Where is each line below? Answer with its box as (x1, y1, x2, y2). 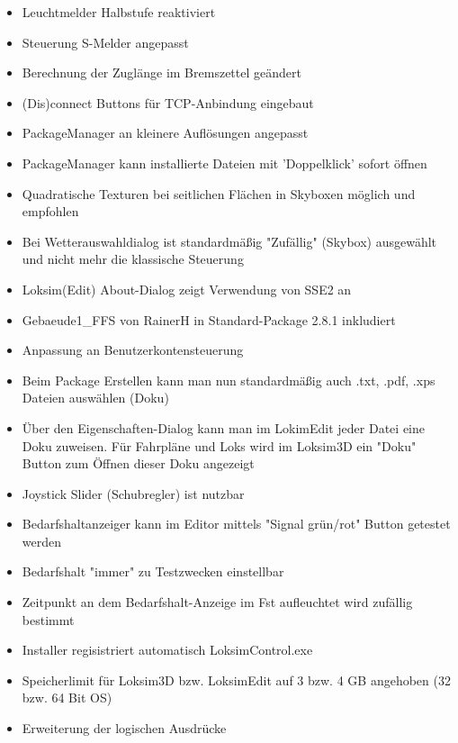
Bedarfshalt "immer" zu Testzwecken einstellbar (22, 562, 284, 581)
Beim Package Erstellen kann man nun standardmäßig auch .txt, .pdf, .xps (22, 370, 436, 389)
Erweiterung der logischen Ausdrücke (22, 719, 227, 738)
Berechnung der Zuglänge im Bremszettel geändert (22, 63, 301, 82)
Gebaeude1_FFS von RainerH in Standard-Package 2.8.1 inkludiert (22, 310, 396, 329)
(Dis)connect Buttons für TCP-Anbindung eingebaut (22, 93, 314, 112)
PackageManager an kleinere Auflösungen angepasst (22, 123, 309, 142)
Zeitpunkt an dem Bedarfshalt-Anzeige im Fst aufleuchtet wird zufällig (22, 593, 413, 612)
